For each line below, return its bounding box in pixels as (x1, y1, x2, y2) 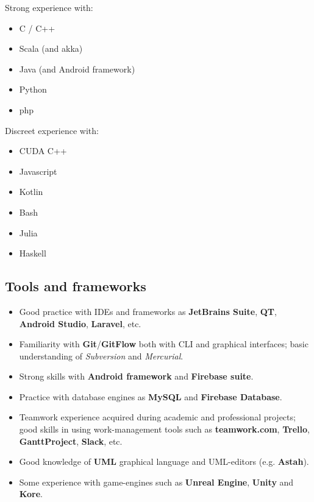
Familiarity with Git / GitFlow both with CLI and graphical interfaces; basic (19, 338, 309, 350)
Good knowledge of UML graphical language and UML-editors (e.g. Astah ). (19, 455, 309, 468)
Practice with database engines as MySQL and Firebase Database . (19, 390, 282, 403)
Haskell (19, 247, 46, 260)
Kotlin (19, 185, 43, 198)
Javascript (19, 164, 57, 177)
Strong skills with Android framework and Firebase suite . (19, 370, 254, 383)
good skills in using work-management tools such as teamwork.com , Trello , (19, 423, 310, 436)
